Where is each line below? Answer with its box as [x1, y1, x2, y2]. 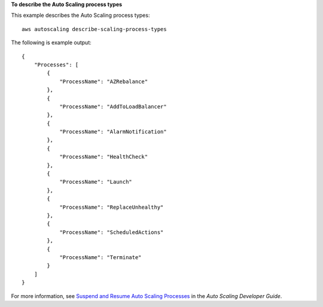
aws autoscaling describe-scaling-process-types [22, 26, 167, 32]
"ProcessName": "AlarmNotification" [59, 129, 167, 135]
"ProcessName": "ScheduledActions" [59, 229, 164, 236]
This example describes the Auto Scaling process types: [11, 12, 150, 19]
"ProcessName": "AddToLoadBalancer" [59, 103, 167, 110]
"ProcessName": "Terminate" [59, 254, 142, 260]
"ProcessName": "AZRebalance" [59, 78, 148, 85]
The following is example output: [11, 39, 92, 46]
